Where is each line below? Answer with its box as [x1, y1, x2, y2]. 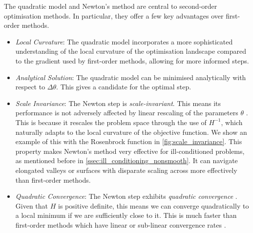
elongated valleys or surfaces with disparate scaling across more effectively [15, 165, 237, 175]
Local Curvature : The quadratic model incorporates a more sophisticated [15, 36, 233, 46]
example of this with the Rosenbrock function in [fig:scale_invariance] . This [15, 136, 242, 147]
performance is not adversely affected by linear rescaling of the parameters [15, 107, 238, 118]
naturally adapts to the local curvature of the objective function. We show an [15, 127, 247, 137]
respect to [15, 82, 45, 92]
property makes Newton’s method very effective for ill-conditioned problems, [15, 146, 245, 156]
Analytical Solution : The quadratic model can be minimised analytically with [15, 72, 246, 82]
